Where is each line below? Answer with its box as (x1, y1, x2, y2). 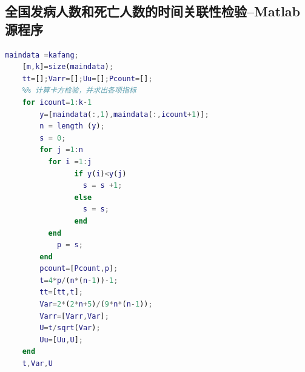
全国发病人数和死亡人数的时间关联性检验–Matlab (5, 2, 300, 21)
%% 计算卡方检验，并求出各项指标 (22, 86, 136, 95)
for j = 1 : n (39, 145, 83, 154)
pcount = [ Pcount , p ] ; (39, 264, 118, 273)
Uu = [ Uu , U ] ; (39, 335, 83, 344)
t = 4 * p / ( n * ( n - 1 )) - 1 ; (39, 276, 118, 285)
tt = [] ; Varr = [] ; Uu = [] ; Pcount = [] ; (22, 74, 153, 83)
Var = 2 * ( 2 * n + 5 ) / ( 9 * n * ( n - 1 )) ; (39, 300, 153, 309)
